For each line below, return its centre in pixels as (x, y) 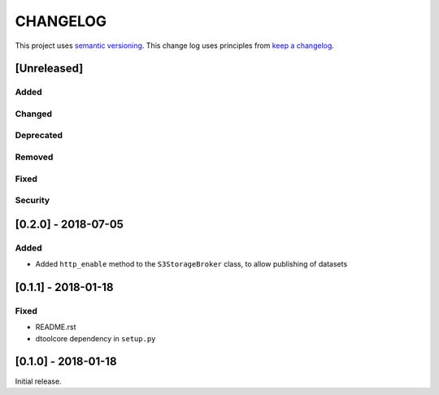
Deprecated (39, 136)
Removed (34, 157)
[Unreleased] (49, 69)
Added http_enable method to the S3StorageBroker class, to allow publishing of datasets (191, 264)
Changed (34, 114)
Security (33, 201)
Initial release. (38, 381)
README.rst (56, 327)
